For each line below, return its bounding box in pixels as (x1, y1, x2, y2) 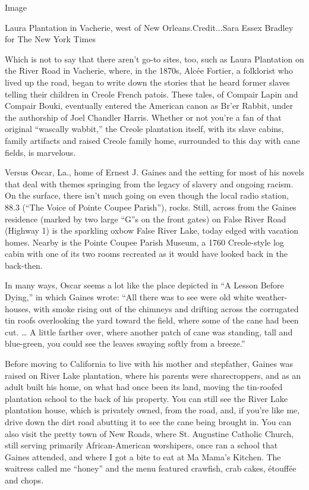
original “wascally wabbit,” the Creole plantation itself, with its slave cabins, (5, 122, 284, 135)
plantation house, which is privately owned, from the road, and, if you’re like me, (5, 404, 300, 416)
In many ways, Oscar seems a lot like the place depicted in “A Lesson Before (5, 279, 284, 291)
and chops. (5, 473, 44, 486)
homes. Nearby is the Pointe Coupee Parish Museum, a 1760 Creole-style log (5, 235, 284, 248)
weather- (256, 291, 288, 303)
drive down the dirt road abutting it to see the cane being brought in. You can (5, 416, 292, 428)
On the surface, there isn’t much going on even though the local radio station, (5, 189, 289, 202)
